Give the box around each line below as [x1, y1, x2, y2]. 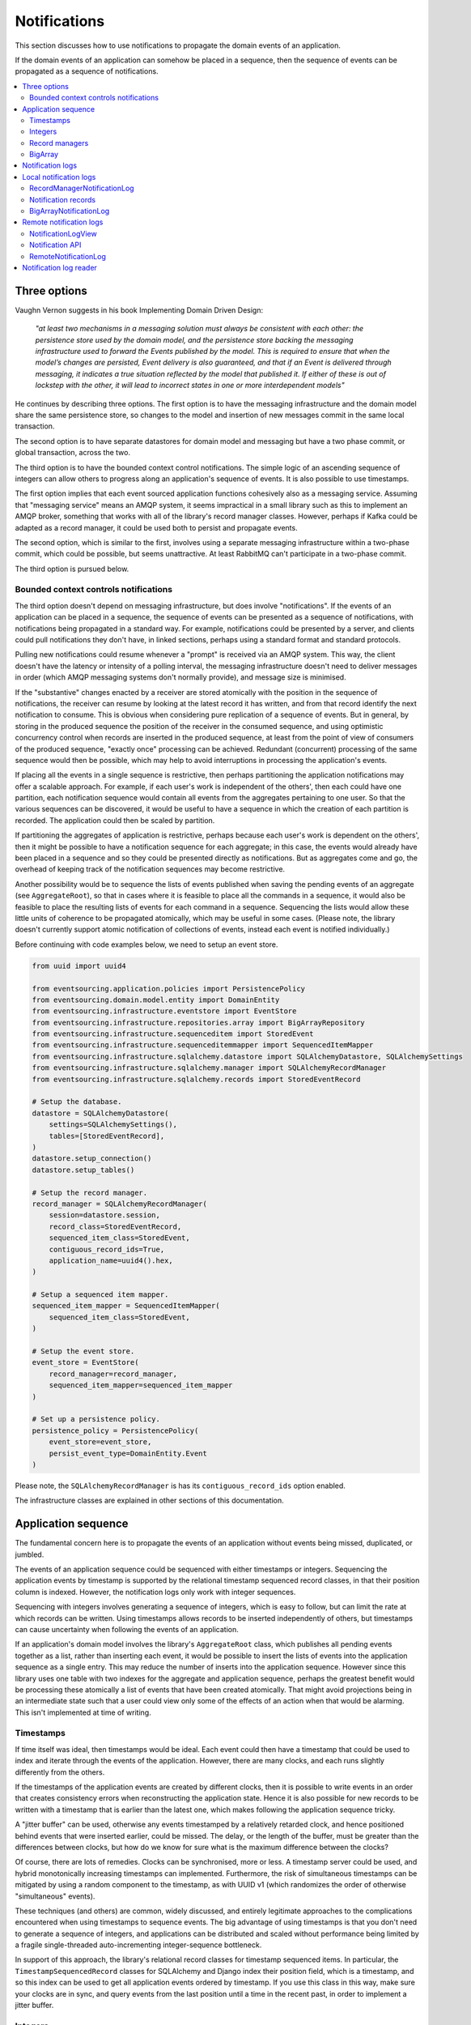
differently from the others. [15, 1767, 105, 1777]
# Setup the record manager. [32, 1187, 148, 1197]
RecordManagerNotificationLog [29, 183, 134, 194]
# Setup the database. [32, 1098, 122, 1106]
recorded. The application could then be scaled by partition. [15, 815, 215, 825]
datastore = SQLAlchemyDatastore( [32, 1108, 169, 1118]
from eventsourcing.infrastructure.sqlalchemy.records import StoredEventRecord [32, 1074, 361, 1084]
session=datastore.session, [49, 1211, 161, 1220]
